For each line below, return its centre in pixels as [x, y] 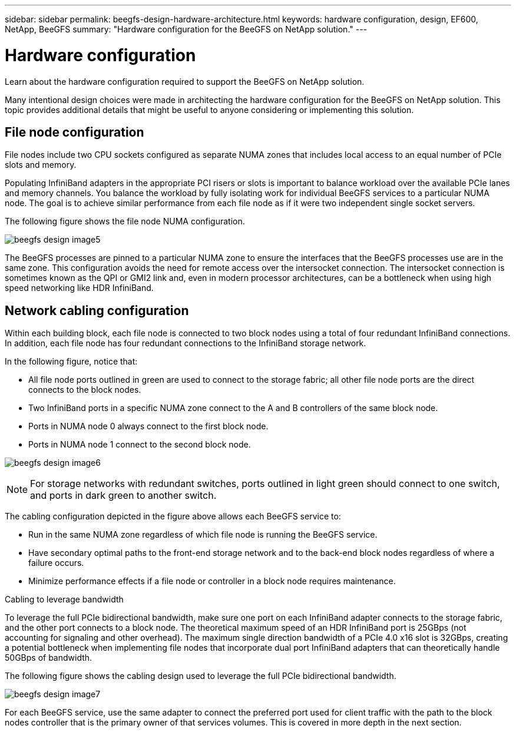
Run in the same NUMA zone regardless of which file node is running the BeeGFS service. [203, 535]
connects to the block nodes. [85, 390]
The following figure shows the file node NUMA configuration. [125, 221]
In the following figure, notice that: [71, 362]
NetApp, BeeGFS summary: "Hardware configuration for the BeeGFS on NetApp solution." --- [186, 29]
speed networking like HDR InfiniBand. [79, 288]
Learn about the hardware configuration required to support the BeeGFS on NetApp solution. [185, 81]
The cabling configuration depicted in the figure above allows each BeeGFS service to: [173, 516]
